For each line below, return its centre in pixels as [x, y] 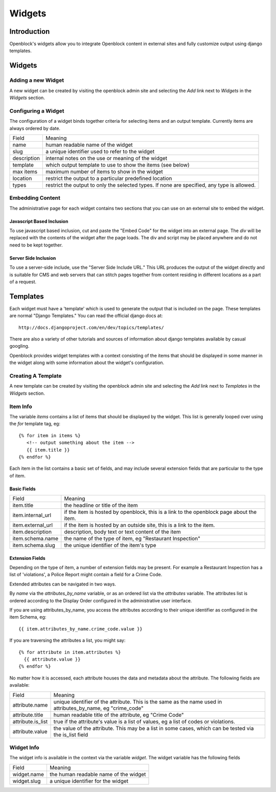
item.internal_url [32, 515]
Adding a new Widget [37, 80]
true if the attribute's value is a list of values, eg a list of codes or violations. [144, 721]
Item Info [21, 406]
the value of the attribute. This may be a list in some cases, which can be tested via [154, 728]
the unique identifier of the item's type [110, 546]
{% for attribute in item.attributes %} [70, 652]
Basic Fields [22, 489]
